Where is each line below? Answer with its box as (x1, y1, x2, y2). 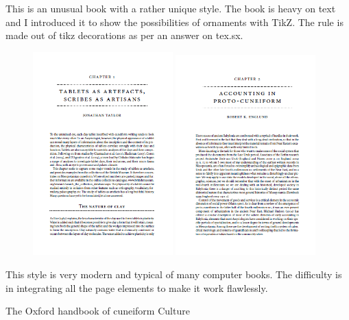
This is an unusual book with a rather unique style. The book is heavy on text (5, 1, 336, 15)
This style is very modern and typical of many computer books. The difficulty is (5, 267, 342, 281)
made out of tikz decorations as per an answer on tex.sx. (5, 28, 243, 42)
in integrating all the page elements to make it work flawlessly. (5, 280, 268, 295)
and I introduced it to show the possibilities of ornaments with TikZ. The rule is (5, 14, 344, 29)
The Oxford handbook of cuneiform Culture (5, 304, 190, 318)
